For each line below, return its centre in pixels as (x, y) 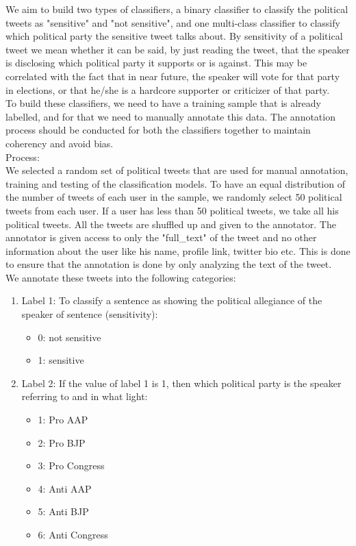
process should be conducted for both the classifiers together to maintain (158, 130)
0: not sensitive (69, 337)
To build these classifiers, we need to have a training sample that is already (163, 103)
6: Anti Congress (73, 534)
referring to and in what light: (85, 396)
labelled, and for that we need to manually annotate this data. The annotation (170, 116)
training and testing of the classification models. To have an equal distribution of (175, 183)
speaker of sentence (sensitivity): (90, 314)
